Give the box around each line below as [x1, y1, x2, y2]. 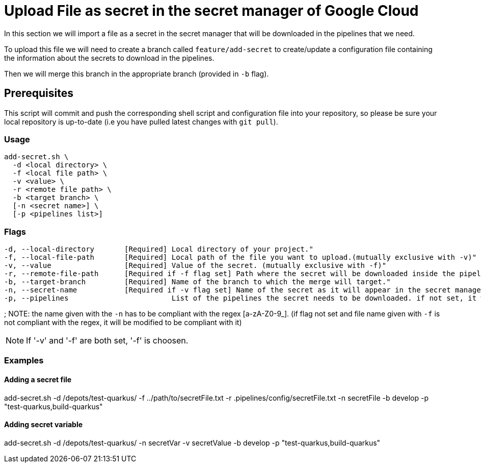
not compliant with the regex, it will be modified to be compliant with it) [4, 318, 242, 327]
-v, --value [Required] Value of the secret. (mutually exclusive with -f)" [4, 261, 387, 270]
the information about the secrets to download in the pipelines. [4, 53, 215, 62]
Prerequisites [4, 87, 73, 100]
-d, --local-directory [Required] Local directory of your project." [4, 245, 313, 254]
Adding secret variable [4, 420, 83, 429]
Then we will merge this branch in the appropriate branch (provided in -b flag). [4, 69, 269, 78]
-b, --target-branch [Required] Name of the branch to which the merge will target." [4, 278, 391, 286]
